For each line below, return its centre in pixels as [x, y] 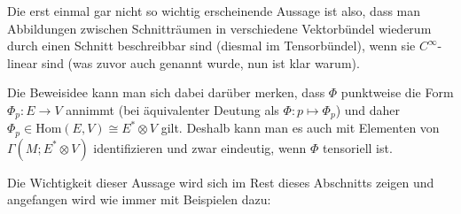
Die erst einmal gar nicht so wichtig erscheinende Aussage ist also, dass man [214, 11]
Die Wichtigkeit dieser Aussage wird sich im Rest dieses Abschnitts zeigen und [221, 182]
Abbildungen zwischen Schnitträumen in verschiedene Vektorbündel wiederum [219, 28]
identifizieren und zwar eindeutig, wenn [200, 147]
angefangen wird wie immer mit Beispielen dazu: [139, 199]
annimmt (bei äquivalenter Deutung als [172, 109]
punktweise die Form [397, 92]
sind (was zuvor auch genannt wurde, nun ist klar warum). [200, 62]
